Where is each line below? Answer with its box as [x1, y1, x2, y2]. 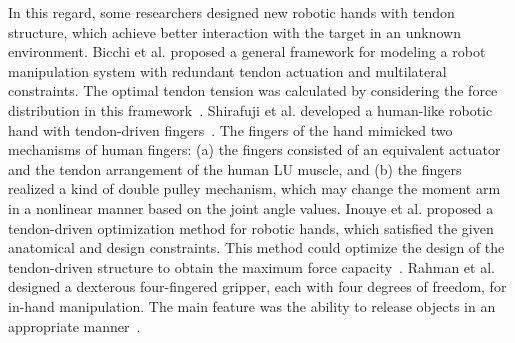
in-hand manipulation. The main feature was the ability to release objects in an [8, 295, 496, 316]
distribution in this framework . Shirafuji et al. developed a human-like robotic [8, 99, 493, 120]
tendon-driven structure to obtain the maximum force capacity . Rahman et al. [8, 256, 495, 277]
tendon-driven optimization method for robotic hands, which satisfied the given [8, 217, 494, 238]
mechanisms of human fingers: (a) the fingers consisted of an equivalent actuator [8, 139, 501, 160]
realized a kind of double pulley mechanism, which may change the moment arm [8, 178, 501, 199]
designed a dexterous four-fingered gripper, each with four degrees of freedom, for [8, 276, 507, 297]
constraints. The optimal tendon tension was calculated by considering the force [8, 80, 498, 101]
